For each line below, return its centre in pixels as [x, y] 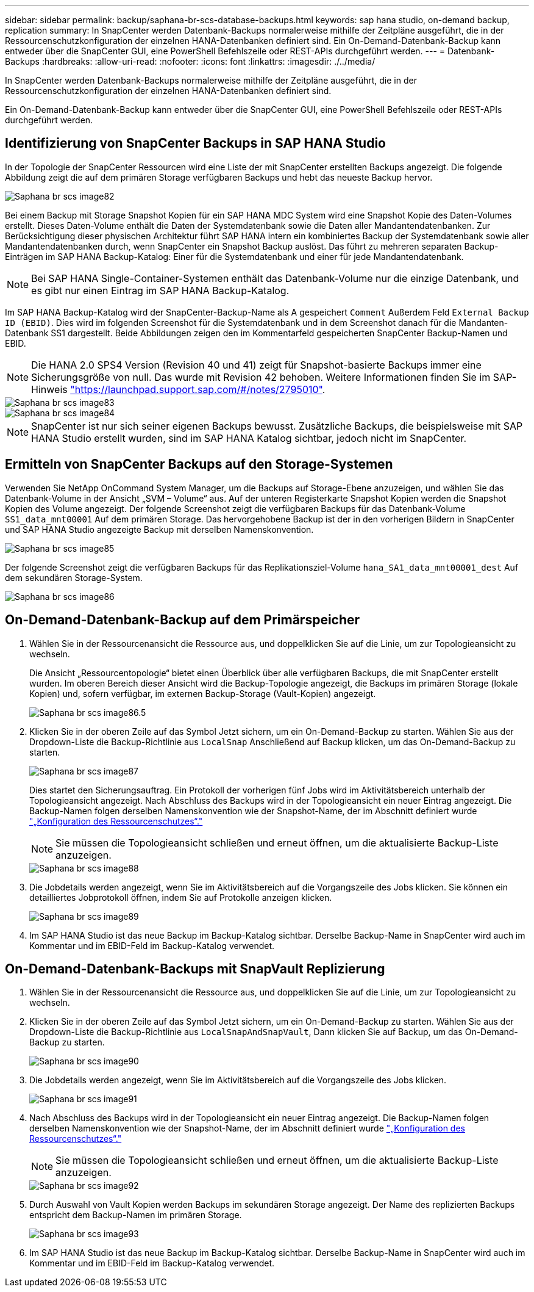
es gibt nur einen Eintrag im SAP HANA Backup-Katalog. [160, 290]
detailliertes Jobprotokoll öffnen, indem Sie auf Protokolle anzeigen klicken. [181, 897]
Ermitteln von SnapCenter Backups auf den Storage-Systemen [199, 464]
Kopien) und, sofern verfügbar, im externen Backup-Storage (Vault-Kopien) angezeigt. [203, 693]
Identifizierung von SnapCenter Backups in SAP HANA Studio [195, 143]
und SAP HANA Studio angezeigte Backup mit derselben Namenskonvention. [159, 529]
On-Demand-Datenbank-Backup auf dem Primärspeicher [183, 620]
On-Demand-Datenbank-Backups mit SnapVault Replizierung [195, 969]
